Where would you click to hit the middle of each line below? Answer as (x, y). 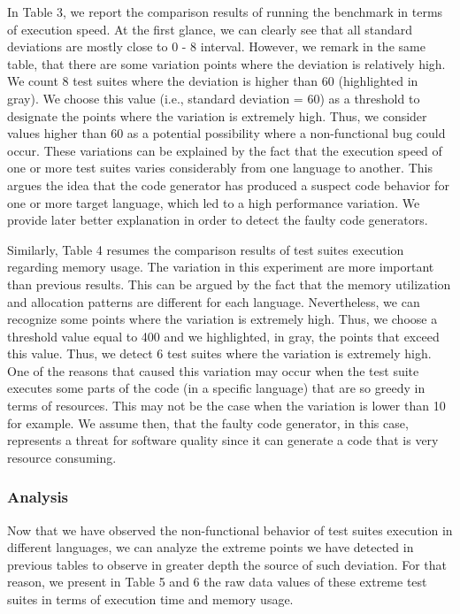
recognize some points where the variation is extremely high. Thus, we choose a (222, 319)
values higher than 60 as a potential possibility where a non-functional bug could (226, 133)
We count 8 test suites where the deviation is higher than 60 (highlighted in (213, 81)
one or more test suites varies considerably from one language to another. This (220, 168)
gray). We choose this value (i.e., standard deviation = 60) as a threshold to (214, 98)
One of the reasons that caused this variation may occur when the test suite (213, 370)
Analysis (38, 497)
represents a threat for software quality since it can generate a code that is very (223, 440)
